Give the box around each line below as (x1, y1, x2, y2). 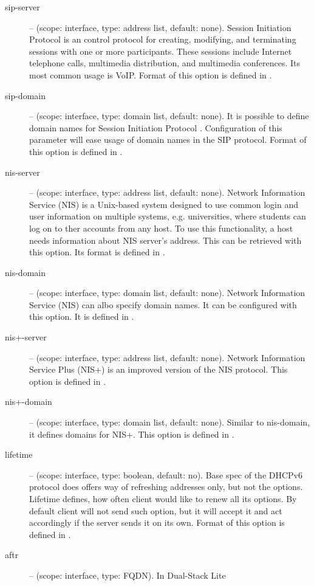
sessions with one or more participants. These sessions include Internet (29, 44, 292, 57)
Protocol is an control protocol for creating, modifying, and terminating (29, 33, 296, 46)
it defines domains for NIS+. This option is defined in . (29, 427, 234, 440)
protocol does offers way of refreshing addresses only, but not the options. (29, 480, 303, 493)
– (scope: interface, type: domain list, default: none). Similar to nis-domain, (29, 416, 310, 429)
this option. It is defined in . (29, 310, 134, 323)
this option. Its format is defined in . (29, 246, 165, 258)
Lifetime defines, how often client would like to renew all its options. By (29, 492, 297, 505)
